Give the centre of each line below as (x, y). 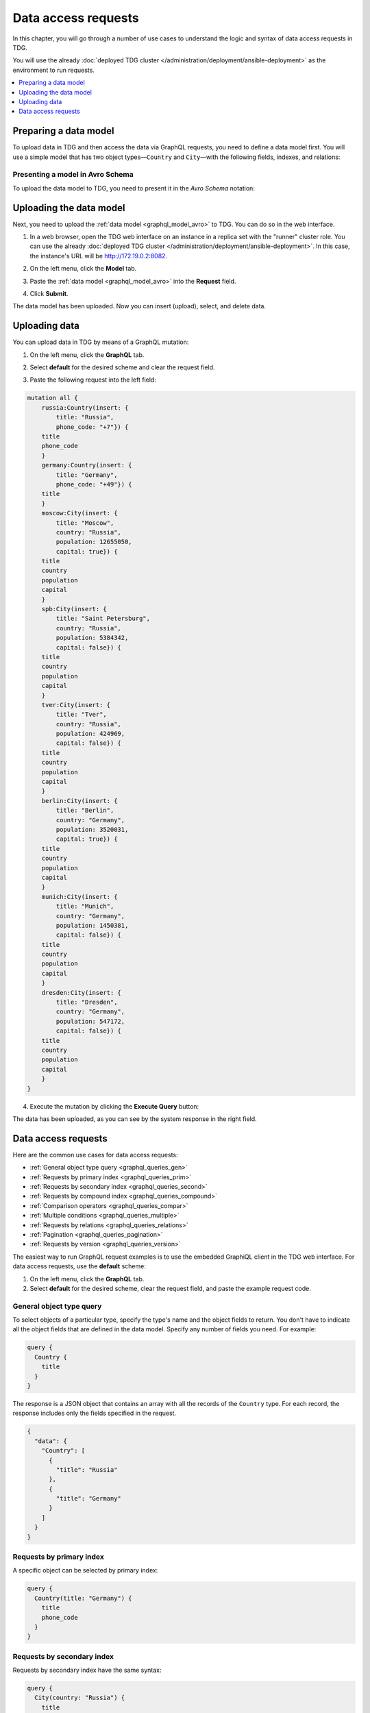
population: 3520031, (92, 829)
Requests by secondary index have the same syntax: (87, 1670)
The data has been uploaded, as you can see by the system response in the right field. (135, 1119)
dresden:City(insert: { (81, 993)
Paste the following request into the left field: (93, 380)
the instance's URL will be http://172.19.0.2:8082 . (99, 256)
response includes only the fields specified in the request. (95, 1413)
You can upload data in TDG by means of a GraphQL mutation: (101, 342)
